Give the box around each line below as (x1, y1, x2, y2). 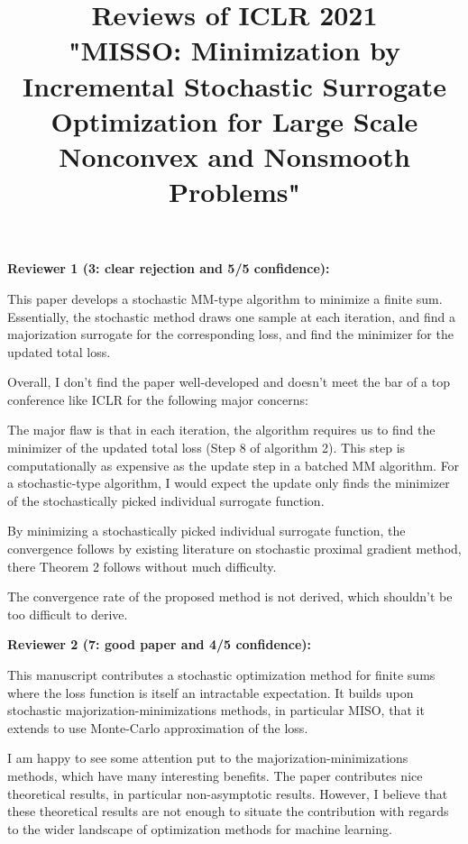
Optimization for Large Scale (50, 102, 418, 139)
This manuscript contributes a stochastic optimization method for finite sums (7, 665, 436, 683)
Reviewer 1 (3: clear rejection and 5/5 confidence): (7, 259, 330, 278)
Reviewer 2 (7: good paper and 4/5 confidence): (7, 635, 312, 654)
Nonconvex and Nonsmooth (59, 137, 410, 174)
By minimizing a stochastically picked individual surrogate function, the (7, 521, 406, 540)
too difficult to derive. (7, 604, 128, 623)
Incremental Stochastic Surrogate (23, 67, 446, 104)
